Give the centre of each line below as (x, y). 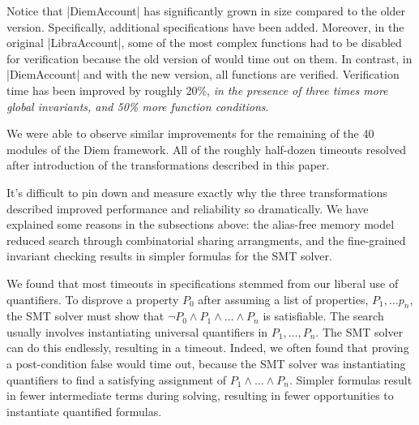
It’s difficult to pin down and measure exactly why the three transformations (197, 192)
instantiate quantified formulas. (84, 411)
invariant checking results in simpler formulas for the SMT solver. (169, 256)
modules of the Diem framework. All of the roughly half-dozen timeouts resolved (206, 149)
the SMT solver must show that (86, 316)
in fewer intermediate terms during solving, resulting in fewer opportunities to (200, 395)
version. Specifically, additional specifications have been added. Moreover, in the (205, 26)
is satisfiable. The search (323, 316)
